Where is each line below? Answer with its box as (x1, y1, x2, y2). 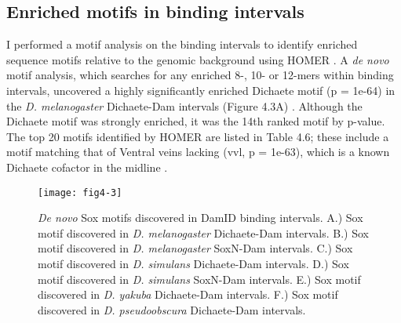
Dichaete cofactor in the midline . (6, 158, 168, 175)
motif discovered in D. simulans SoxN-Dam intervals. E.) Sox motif (38, 270, 361, 287)
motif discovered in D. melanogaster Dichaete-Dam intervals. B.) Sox (38, 224, 369, 241)
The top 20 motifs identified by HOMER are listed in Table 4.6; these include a (6, 128, 389, 144)
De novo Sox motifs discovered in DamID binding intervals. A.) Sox (38, 209, 363, 226)
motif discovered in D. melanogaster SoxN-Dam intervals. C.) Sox (38, 240, 353, 256)
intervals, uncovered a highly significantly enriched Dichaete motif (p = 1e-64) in (6, 82, 396, 98)
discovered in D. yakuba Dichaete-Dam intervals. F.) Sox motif (38, 286, 338, 303)
